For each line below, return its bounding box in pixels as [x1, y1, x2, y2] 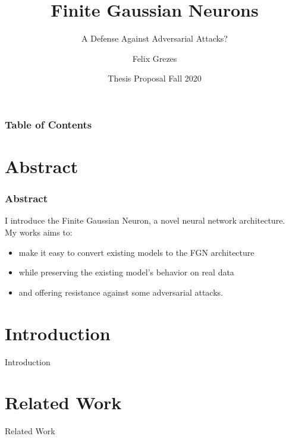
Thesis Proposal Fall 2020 [108, 72, 202, 84]
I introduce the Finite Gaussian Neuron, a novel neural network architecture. [5, 214, 285, 227]
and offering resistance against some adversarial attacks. [18, 286, 223, 298]
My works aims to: [5, 226, 73, 239]
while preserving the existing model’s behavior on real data [18, 266, 234, 278]
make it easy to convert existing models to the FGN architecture [18, 246, 255, 258]
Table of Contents [5, 117, 92, 131]
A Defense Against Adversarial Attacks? [81, 32, 228, 45]
